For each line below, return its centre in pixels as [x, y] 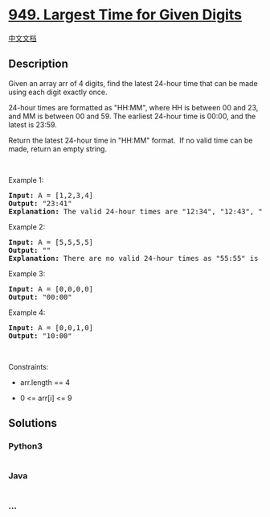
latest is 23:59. [33, 124]
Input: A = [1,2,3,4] [51, 195]
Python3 [25, 446]
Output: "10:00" [40, 335]
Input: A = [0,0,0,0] [51, 289]
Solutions [33, 423]
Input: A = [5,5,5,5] [51, 242]
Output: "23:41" [40, 203]
